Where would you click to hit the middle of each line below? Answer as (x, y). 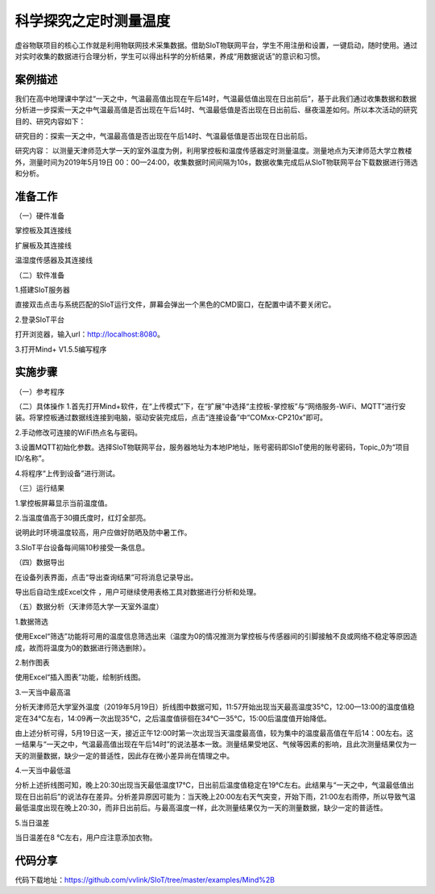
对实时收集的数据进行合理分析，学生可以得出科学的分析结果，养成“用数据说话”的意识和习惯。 (170, 56)
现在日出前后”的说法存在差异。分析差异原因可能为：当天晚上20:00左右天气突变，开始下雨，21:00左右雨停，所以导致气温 (215, 796)
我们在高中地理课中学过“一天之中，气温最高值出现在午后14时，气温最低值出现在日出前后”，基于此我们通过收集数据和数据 (216, 98)
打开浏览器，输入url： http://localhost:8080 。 (90, 334)
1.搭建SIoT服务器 (42, 290)
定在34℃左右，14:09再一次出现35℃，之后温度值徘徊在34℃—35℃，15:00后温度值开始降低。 (173, 718)
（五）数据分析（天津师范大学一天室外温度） (89, 607)
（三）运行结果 (39, 488)
